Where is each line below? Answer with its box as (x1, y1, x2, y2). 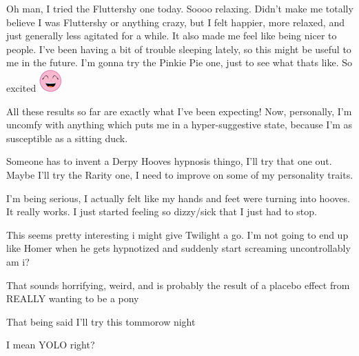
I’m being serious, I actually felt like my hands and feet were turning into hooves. (6, 190, 350, 205)
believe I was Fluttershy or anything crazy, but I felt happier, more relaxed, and (6, 14, 345, 29)
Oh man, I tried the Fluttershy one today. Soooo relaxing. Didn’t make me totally (6, 1, 353, 15)
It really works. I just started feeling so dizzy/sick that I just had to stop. (6, 204, 317, 219)
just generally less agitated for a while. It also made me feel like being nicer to (6, 28, 337, 43)
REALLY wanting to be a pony (6, 291, 139, 306)
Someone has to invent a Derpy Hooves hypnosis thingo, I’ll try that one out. (6, 154, 332, 168)
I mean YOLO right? (6, 337, 95, 352)
